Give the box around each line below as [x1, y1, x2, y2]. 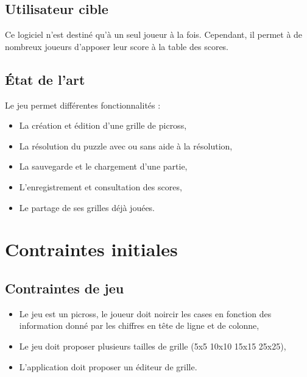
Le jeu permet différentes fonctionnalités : [5, 98, 161, 111]
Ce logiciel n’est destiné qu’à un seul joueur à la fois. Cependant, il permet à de [5, 28, 303, 41]
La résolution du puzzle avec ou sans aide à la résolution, [19, 139, 233, 152]
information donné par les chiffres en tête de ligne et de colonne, [19, 319, 259, 332]
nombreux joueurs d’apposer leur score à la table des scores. [5, 40, 229, 52]
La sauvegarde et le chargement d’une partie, [19, 160, 188, 173]
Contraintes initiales [5, 237, 178, 262]
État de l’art [5, 70, 85, 88]
